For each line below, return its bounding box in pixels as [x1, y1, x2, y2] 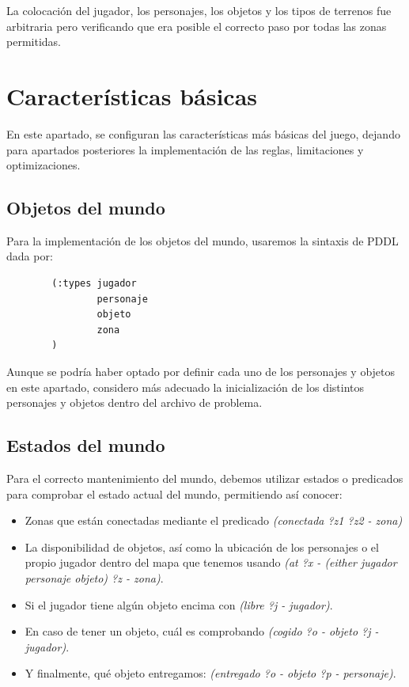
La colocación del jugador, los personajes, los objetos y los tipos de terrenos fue [6, 2, 392, 18]
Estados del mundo [6, 433, 165, 457]
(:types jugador [51, 278, 137, 290]
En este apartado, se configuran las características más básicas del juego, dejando [6, 125, 400, 142]
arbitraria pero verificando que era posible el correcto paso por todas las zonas [6, 17, 387, 34]
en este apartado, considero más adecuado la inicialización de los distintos [6, 378, 365, 395]
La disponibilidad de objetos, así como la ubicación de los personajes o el [25, 538, 379, 555]
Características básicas [6, 79, 258, 112]
